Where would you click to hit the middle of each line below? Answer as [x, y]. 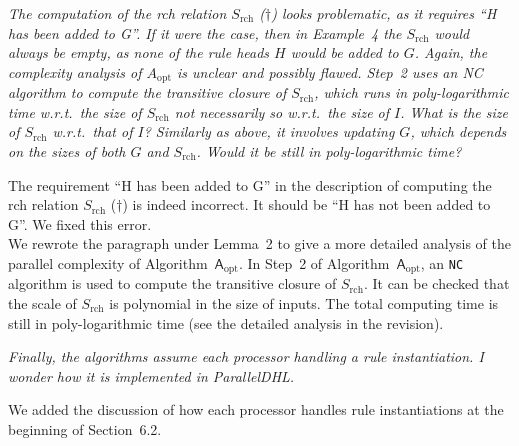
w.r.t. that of [92, 131]
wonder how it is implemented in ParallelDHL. [151, 375]
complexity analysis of [75, 71]
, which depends [458, 131]
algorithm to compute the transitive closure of [147, 92]
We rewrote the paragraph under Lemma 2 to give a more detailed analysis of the [260, 243]
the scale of [42, 303]
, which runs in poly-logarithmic [411, 92]
